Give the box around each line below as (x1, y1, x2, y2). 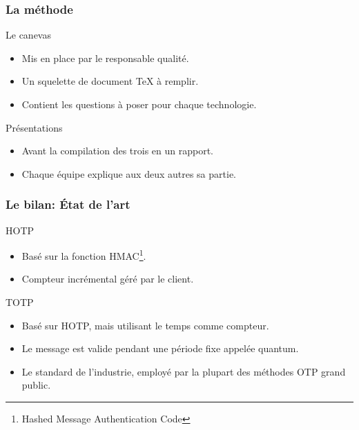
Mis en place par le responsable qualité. (21, 50, 189, 65)
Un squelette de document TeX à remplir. (21, 74, 199, 88)
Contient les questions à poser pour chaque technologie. (21, 97, 257, 111)
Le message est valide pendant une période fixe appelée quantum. (21, 341, 299, 356)
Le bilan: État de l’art (6, 196, 130, 213)
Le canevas (6, 28, 51, 42)
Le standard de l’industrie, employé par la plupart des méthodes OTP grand (21, 364, 346, 378)
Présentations (6, 120, 63, 134)
